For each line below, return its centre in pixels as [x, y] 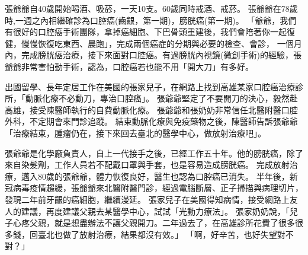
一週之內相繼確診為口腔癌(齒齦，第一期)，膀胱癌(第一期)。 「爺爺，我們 [156, 20]
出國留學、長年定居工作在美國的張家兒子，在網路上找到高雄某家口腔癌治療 [150, 86]
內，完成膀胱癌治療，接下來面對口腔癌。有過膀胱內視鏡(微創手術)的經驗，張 [153, 55]
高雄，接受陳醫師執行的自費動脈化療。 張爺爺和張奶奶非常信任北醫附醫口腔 [151, 109]
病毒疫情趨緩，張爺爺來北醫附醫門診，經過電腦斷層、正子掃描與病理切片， [158, 188]
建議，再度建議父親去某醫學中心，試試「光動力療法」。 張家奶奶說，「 [155, 211]
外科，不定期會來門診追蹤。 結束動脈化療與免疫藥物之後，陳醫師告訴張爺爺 [151, 121]
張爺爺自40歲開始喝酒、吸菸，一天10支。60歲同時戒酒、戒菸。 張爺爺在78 [147, 8]
